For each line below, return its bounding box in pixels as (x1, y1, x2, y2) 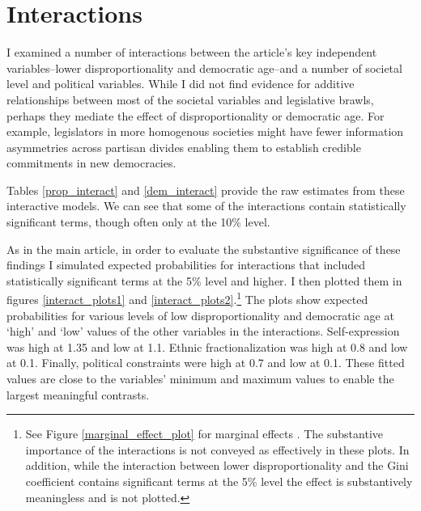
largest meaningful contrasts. (6, 386, 150, 403)
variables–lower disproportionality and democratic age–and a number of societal (6, 59, 402, 76)
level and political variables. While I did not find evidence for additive (6, 75, 355, 92)
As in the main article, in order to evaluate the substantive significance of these (6, 240, 401, 257)
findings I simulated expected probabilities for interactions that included (6, 256, 366, 273)
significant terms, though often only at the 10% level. (6, 213, 270, 230)
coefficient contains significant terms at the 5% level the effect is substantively (25, 473, 413, 490)
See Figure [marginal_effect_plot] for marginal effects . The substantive (25, 425, 383, 442)
